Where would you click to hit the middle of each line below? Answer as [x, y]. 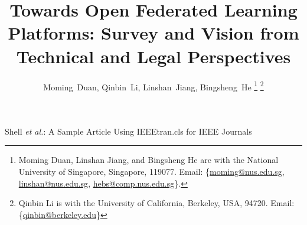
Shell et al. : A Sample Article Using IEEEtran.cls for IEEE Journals [128, 131]
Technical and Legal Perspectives [153, 56]
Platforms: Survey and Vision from [153, 33]
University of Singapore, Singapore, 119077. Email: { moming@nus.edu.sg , [151, 171]
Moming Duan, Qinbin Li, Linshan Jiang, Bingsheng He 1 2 [153, 86]
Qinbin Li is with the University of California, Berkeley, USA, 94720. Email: [156, 203]
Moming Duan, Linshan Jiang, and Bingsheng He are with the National [148, 160]
